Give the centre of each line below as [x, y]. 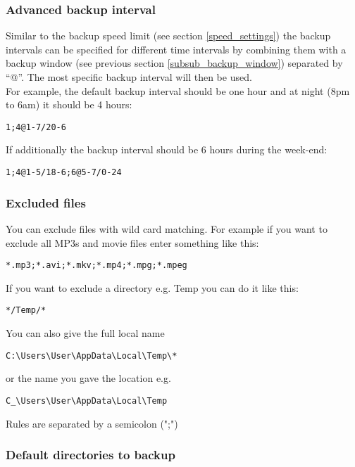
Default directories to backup [91, 455]
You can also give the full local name [85, 333]
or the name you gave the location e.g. [88, 378]
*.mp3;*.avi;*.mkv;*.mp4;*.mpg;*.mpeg [96, 266]
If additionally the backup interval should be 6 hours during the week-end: [167, 149]
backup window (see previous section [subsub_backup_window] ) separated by [174, 63]
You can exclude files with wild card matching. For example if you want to [167, 228]
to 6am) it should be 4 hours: [69, 104]
